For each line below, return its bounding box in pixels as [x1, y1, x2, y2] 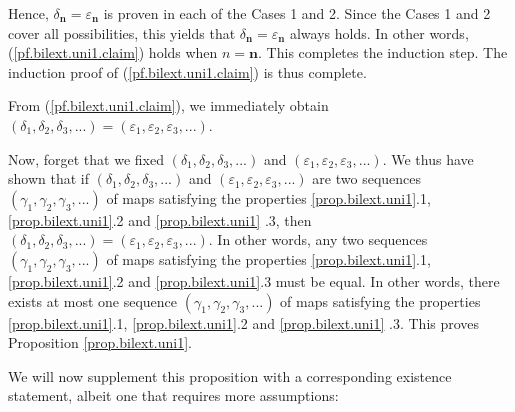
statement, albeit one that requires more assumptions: [8, 385, 339, 406]
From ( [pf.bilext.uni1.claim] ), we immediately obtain [8, 95, 329, 116]
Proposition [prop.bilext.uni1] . [8, 332, 193, 353]
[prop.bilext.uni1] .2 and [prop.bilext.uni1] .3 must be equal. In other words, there [8, 270, 500, 291]
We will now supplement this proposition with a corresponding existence [8, 365, 452, 386]
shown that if [8, 168, 89, 189]
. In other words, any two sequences [208, 229, 428, 250]
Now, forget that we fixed [8, 148, 164, 169]
